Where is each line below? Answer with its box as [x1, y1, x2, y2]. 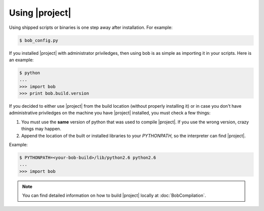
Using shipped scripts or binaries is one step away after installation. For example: [9, 24, 173, 30]
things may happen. [21, 126, 61, 132]
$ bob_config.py [19, 37, 59, 43]
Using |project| [9, 7, 71, 18]
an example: [9, 57, 34, 63]
